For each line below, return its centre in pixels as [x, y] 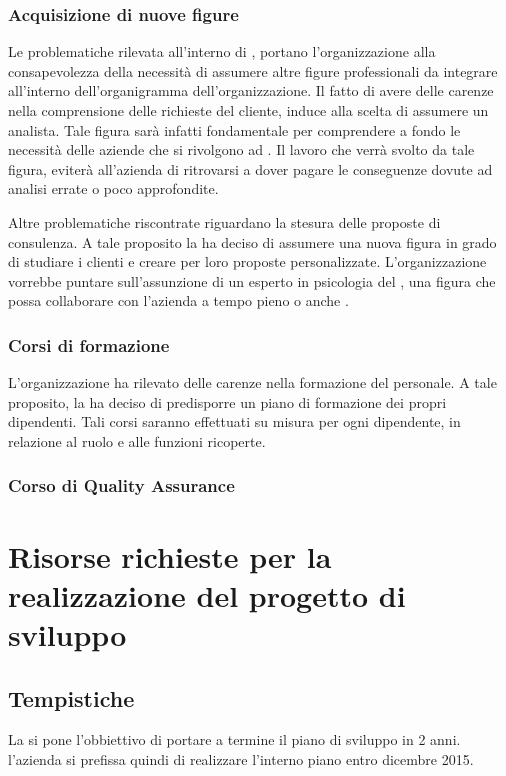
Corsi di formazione [89, 344]
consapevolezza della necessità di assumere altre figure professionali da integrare [253, 70]
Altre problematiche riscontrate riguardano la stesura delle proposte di [224, 221]
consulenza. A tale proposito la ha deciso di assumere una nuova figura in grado [252, 241]
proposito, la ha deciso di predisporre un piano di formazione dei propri [227, 401]
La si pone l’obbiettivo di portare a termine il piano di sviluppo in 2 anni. [234, 739]
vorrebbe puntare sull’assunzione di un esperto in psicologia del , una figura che [252, 280]
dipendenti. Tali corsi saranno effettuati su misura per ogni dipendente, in [234, 421]
